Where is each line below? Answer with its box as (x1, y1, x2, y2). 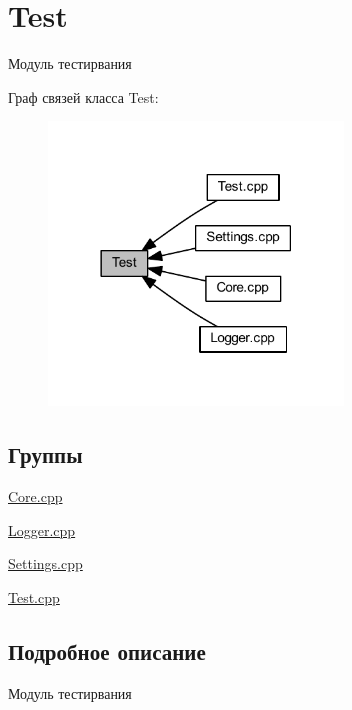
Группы (8, 439, 83, 470)
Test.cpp (8, 587, 60, 607)
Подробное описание (8, 635, 206, 666)
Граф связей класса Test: (8, 86, 159, 107)
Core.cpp (8, 486, 63, 507)
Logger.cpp (8, 519, 76, 540)
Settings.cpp (8, 553, 83, 574)
